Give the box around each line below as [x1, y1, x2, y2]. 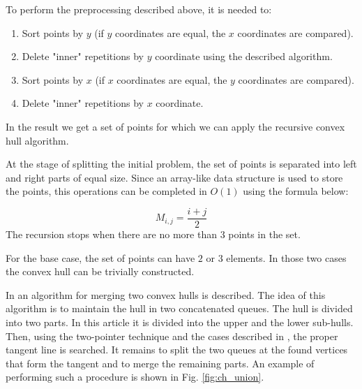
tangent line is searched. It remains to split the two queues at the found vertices [6, 342, 348, 357]
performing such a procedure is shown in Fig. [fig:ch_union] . [6, 369, 264, 384]
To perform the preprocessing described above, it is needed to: [6, 2, 272, 16]
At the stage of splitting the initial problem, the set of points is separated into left [6, 156, 357, 171]
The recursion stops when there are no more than [6, 227, 217, 241]
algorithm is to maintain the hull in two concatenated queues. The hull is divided [6, 301, 353, 316]
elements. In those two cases [226, 250, 347, 265]
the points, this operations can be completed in [6, 184, 207, 198]
